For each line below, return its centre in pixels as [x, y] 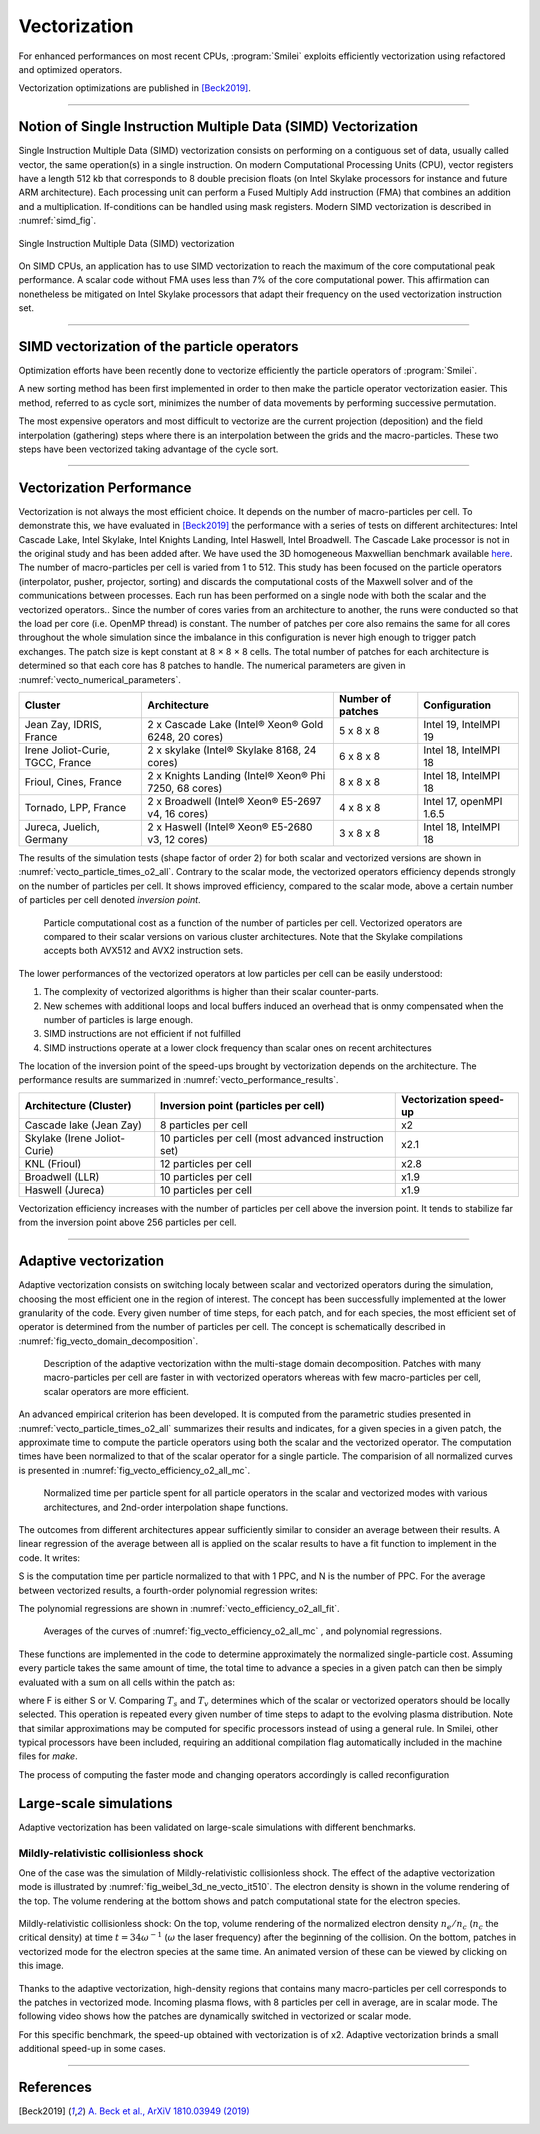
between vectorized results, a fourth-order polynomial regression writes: [168, 1590]
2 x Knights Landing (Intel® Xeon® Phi [236, 775]
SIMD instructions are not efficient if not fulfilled [142, 1034]
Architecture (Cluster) [78, 1105]
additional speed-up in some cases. [92, 2049]
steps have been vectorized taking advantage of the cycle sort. [148, 449]
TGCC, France [58, 762]
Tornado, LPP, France [75, 807]
